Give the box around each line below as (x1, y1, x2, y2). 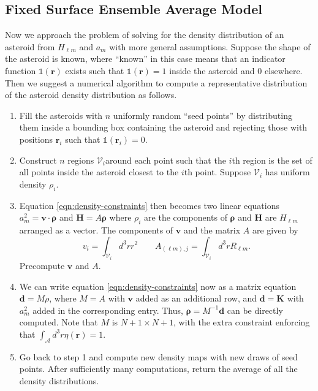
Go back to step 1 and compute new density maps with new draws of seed (19, 350, 298, 363)
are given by (252, 223, 298, 236)
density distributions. (19, 374, 99, 387)
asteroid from (5, 40, 55, 53)
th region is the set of (232, 153, 312, 166)
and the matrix (183, 223, 241, 236)
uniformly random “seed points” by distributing (113, 108, 292, 121)
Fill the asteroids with (19, 108, 103, 121)
